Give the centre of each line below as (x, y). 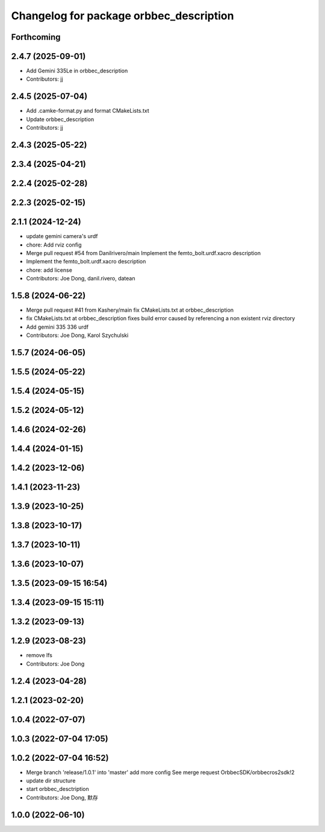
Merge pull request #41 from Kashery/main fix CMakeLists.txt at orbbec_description (130, 310)
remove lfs (39, 655)
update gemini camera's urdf (62, 236)
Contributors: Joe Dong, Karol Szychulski (77, 335)
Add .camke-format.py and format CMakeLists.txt (88, 111)
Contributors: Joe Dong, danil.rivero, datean (81, 279)
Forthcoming (36, 37)
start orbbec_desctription (58, 789)
